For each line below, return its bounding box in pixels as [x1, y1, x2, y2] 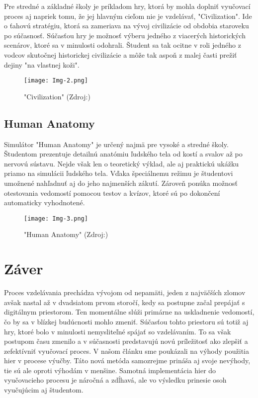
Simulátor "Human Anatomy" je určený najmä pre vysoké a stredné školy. [4, 139, 229, 149]
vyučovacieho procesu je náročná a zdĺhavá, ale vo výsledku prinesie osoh [4, 375, 227, 385]
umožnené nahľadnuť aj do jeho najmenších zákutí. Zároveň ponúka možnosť [4, 177, 238, 188]
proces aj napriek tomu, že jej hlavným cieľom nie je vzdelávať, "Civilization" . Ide [4, 10, 252, 21]
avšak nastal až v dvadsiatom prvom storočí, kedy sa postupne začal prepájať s [4, 297, 245, 307]
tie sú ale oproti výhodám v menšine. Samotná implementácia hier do [4, 365, 216, 375]
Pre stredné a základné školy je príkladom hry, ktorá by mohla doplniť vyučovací [4, 1, 251, 11]
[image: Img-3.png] [24, 215, 88, 222]
